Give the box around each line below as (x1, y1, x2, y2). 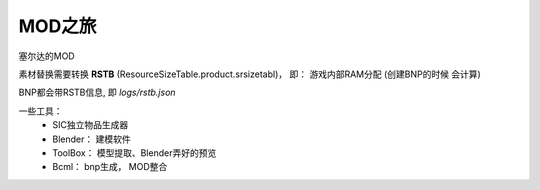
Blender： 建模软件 (52, 133, 131, 145)
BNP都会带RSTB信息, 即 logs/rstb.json (18, 86, 176, 99)
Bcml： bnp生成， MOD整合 (52, 161, 168, 173)
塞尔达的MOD (18, 50, 75, 62)
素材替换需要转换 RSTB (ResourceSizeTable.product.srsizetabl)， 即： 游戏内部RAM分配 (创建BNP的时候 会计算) (18, 68, 482, 80)
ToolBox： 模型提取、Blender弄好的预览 (52, 146, 217, 159)
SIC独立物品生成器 (52, 119, 129, 131)
